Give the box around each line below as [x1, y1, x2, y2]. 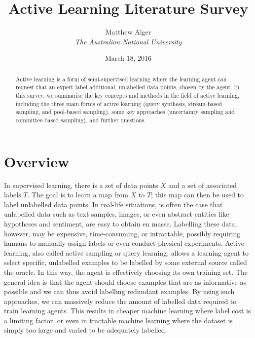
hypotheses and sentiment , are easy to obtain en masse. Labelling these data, [4, 218, 237, 228]
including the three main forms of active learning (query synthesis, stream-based [15, 99, 222, 108]
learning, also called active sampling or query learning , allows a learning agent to [4, 247, 249, 258]
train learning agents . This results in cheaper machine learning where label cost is [4, 305, 251, 316]
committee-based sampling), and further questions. [15, 115, 146, 124]
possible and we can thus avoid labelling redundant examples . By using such [4, 286, 235, 297]
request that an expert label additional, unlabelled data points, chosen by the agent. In [15, 83, 240, 91]
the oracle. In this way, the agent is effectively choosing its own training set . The [4, 266, 248, 277]
